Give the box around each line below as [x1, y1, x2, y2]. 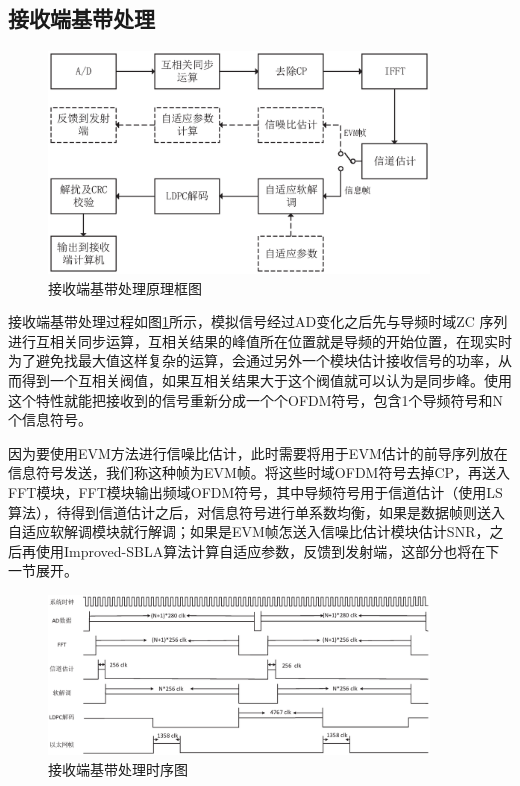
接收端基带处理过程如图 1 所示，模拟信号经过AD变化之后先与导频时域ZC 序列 [8, 311, 508, 332]
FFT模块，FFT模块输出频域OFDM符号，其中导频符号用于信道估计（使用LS [8, 481, 503, 502]
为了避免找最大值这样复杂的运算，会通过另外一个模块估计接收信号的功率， [8, 350, 498, 371]
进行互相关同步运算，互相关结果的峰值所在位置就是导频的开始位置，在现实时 [8, 330, 512, 351]
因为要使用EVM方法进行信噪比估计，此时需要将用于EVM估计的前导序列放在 [8, 442, 508, 463]
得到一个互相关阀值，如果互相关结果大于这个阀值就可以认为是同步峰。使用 [21, 370, 512, 391]
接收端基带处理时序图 [48, 758, 188, 779]
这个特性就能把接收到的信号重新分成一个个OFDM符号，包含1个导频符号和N [8, 389, 504, 410]
